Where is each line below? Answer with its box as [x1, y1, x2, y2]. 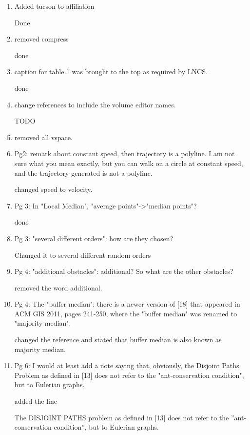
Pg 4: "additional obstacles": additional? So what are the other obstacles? [14, 266, 233, 276]
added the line [14, 396, 57, 406]
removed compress [14, 34, 69, 44]
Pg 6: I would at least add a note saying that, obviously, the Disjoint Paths [14, 360, 239, 371]
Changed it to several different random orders [14, 249, 151, 260]
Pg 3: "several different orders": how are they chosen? [14, 233, 173, 243]
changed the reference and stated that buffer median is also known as [14, 334, 222, 345]
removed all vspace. [14, 132, 73, 142]
